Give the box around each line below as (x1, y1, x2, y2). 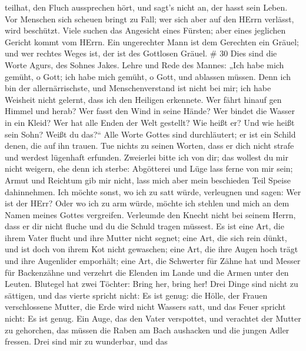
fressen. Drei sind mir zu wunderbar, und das (5, 335, 168, 347)
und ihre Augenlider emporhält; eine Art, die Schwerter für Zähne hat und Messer (5, 255, 301, 267)
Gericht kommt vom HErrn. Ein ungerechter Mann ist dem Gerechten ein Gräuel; (5, 35, 299, 48)
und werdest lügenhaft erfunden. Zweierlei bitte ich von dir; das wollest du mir (5, 151, 288, 163)
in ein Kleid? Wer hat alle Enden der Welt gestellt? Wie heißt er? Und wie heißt (5, 116, 295, 128)
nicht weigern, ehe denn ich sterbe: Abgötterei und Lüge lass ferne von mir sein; (5, 162, 293, 175)
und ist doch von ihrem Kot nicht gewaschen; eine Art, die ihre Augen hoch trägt (5, 243, 298, 255)
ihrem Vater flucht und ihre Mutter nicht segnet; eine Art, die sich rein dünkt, (5, 231, 287, 243)
